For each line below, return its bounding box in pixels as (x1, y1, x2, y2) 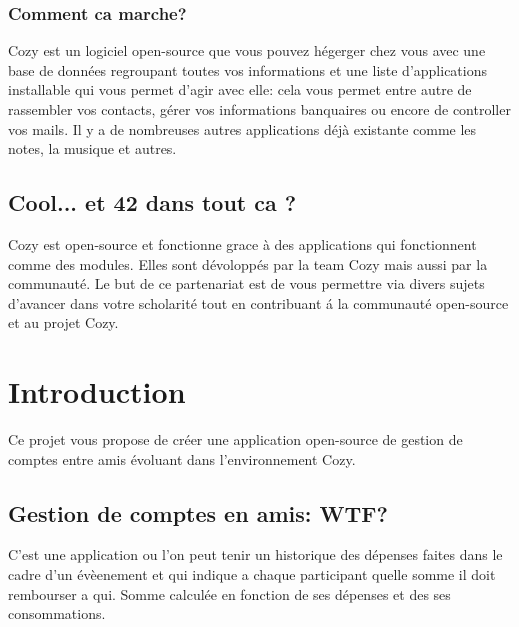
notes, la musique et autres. (8, 138, 177, 159)
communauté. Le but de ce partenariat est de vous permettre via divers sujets (8, 273, 485, 294)
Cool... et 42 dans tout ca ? (8, 187, 297, 218)
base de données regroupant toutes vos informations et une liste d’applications (8, 59, 487, 80)
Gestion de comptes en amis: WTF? (8, 497, 388, 528)
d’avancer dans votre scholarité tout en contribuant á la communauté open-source (8, 292, 509, 313)
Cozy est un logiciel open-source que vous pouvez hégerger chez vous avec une (8, 40, 486, 61)
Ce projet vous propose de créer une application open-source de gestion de (8, 429, 463, 450)
